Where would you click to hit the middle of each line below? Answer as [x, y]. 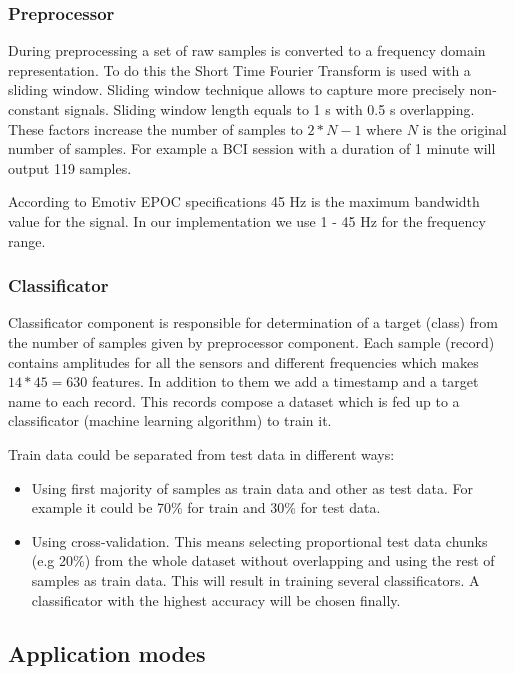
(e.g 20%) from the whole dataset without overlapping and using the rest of [263, 560]
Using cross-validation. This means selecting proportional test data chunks [259, 540]
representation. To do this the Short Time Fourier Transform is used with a [239, 69]
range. [27, 240]
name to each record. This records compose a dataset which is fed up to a [234, 400]
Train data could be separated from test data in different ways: [201, 453]
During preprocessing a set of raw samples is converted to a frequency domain [247, 50]
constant [34, 109]
